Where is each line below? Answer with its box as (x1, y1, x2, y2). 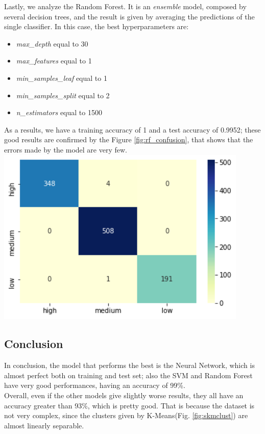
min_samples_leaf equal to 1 (16, 72, 107, 83)
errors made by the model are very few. (4, 144, 127, 155)
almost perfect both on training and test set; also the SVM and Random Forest (4, 370, 253, 380)
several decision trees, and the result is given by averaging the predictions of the (4, 11, 255, 21)
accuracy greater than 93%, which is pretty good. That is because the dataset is (4, 400, 255, 410)
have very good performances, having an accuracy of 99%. (4, 380, 185, 390)
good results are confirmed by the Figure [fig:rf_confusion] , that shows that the (4, 134, 253, 145)
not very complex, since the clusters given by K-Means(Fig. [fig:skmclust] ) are (4, 410, 248, 421)
